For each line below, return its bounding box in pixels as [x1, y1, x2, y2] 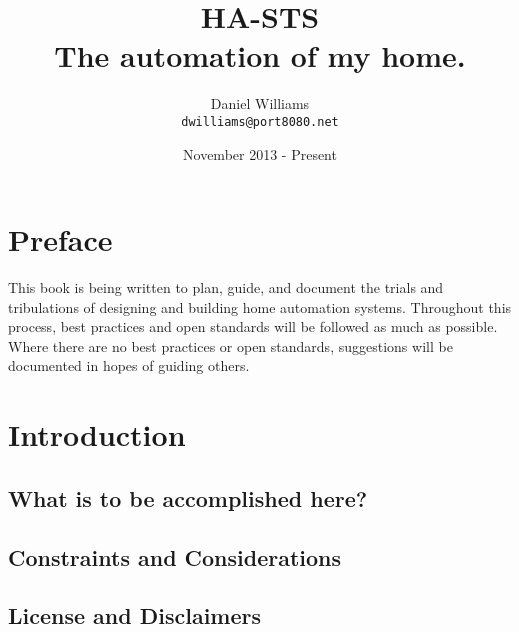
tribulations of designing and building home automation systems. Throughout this [8, 296, 512, 317]
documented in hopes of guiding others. [8, 355, 250, 376]
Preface [8, 219, 113, 260]
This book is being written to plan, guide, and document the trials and [8, 277, 444, 298]
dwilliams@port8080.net [181, 114, 339, 129]
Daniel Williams [210, 93, 310, 114]
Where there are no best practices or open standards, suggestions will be [8, 335, 453, 356]
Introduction [8, 414, 186, 455]
